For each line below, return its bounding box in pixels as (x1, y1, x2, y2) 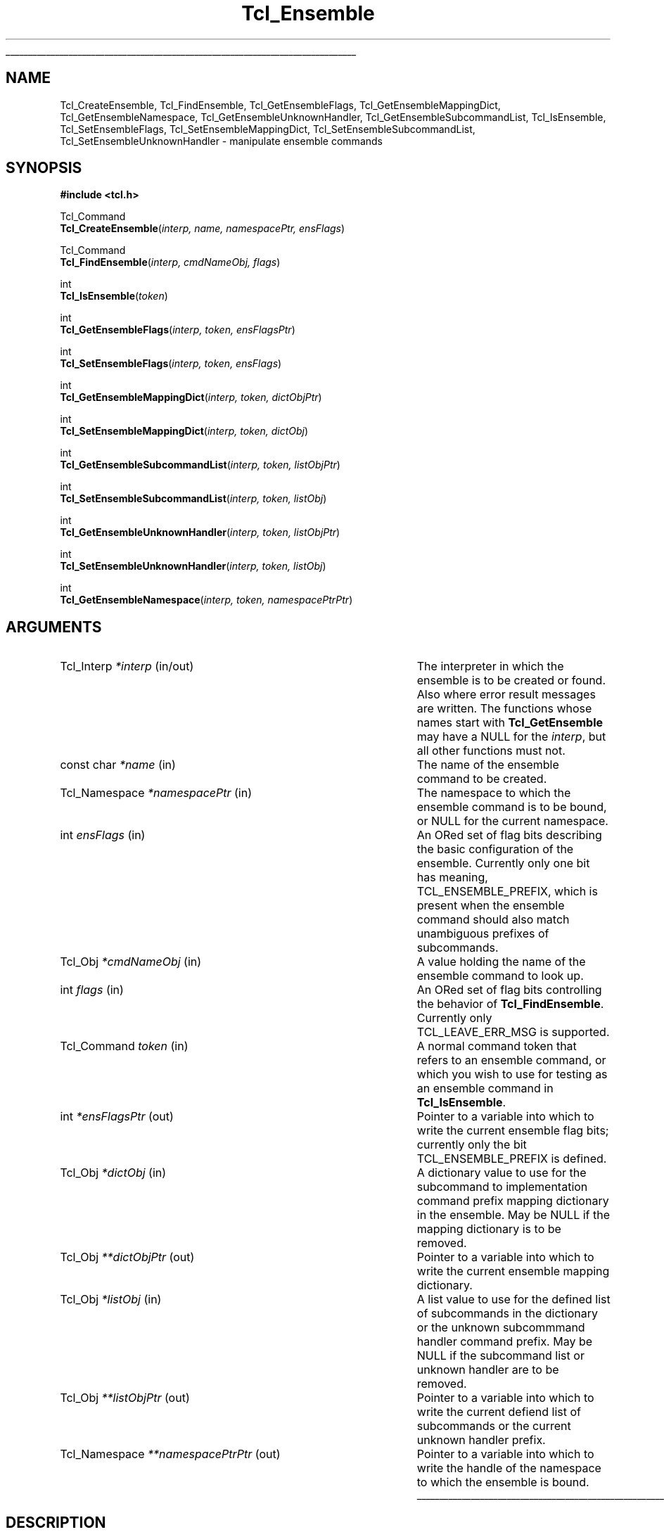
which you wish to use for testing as (416, 1067, 608, 1082)
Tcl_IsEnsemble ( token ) (60, 290, 168, 302)
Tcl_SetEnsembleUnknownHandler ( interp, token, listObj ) (60, 560, 326, 573)
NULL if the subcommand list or (416, 1348, 585, 1363)
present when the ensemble (416, 898, 565, 913)
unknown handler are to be (416, 1362, 559, 1377)
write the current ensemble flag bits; (416, 1123, 609, 1138)
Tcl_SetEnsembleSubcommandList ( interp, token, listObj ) (60, 492, 327, 505)
